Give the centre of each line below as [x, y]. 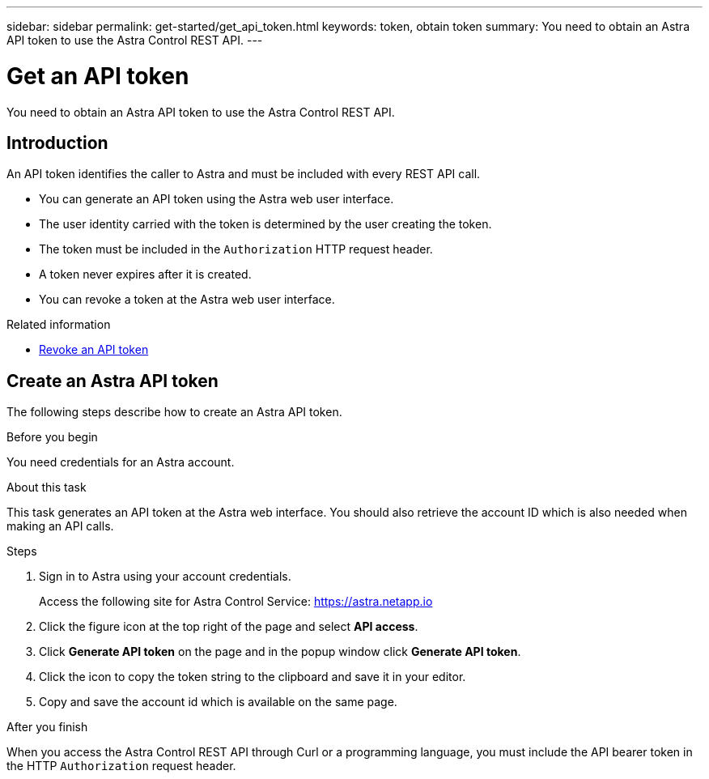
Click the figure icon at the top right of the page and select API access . [229, 627]
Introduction [57, 143]
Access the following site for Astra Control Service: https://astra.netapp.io [236, 602]
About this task [47, 487]
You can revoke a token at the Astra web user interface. [187, 300]
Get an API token [98, 76]
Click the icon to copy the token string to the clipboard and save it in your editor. [253, 677]
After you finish [47, 727]
